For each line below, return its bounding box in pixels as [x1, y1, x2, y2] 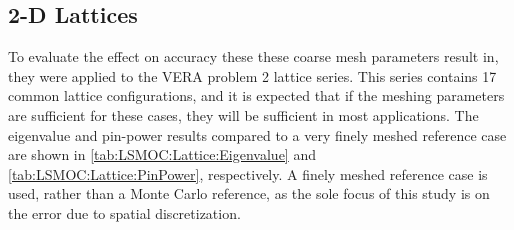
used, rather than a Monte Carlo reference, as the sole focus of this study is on [8, 183, 490, 204]
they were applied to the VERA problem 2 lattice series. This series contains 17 [8, 65, 497, 86]
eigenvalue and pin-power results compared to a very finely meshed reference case [8, 124, 507, 145]
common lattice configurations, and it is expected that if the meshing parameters [8, 85, 505, 106]
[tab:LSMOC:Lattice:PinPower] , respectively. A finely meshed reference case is [8, 163, 488, 184]
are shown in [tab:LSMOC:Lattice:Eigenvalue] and [8, 144, 316, 165]
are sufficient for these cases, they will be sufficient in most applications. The [8, 104, 479, 125]
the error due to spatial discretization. [8, 202, 241, 223]
